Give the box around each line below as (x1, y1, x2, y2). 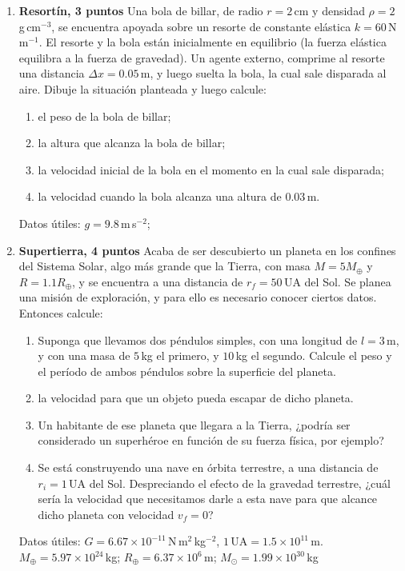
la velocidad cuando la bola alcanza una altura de (38, 188, 282, 205)
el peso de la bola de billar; (38, 107, 171, 124)
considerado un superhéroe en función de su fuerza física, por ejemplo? (38, 432, 384, 449)
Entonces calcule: (18, 304, 103, 321)
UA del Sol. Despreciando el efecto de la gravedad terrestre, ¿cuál (69, 474, 391, 491)
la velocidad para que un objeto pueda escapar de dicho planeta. (38, 389, 354, 406)
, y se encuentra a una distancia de (72, 273, 243, 289)
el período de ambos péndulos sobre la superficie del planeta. (38, 362, 336, 379)
